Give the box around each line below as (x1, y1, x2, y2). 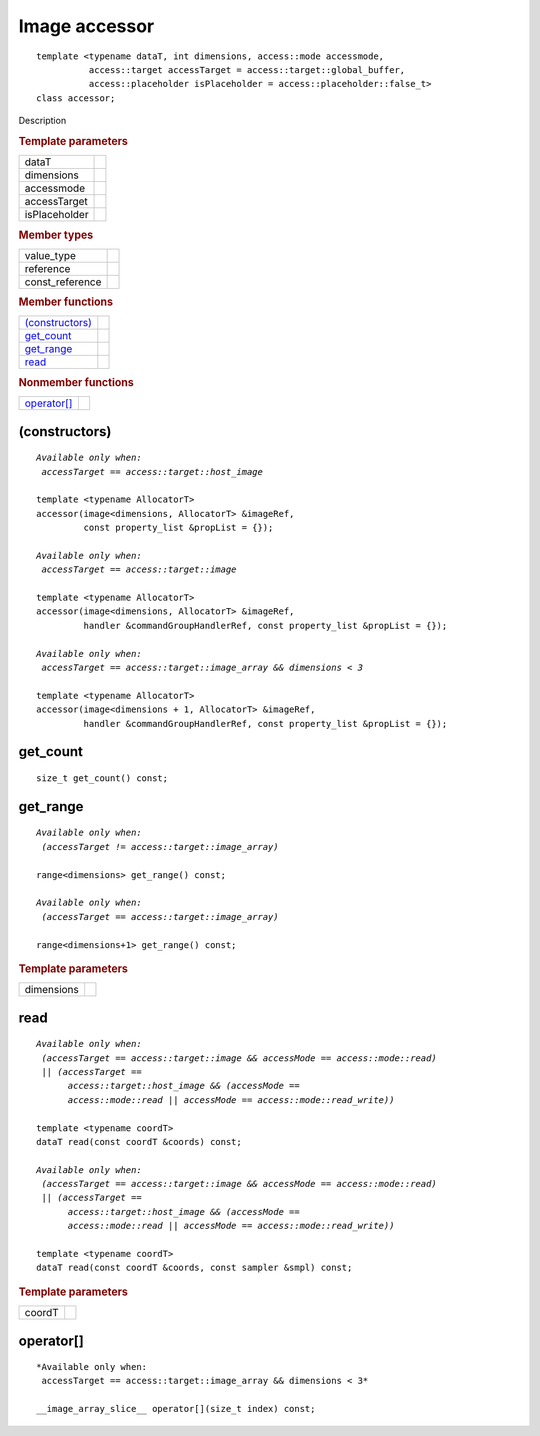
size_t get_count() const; (36, 772, 169, 784)
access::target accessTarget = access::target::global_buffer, (88, 64, 406, 75)
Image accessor (18, 15, 155, 37)
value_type (24, 248, 77, 262)
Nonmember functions (18, 375, 134, 389)
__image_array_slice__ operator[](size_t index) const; (36, 1403, 316, 1415)
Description (18, 115, 67, 127)
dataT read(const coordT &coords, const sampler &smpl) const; (36, 1262, 353, 1274)
